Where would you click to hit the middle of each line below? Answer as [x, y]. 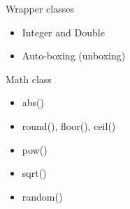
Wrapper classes [40, 8]
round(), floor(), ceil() [69, 125]
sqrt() [34, 173]
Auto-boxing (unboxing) [74, 56]
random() [42, 196]
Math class [29, 79]
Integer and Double [63, 32]
